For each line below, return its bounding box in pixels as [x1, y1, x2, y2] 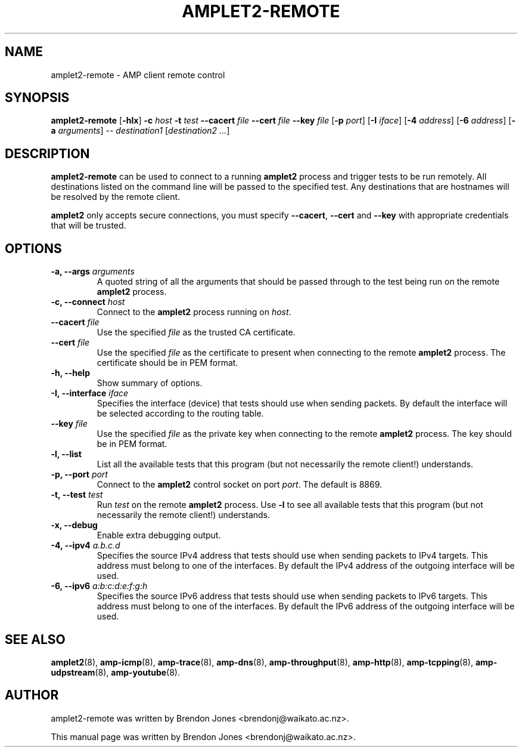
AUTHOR [5, 688, 59, 703]
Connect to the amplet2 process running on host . [97, 307, 291, 318]
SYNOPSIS [5, 90, 70, 106]
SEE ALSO [5, 631, 66, 647]
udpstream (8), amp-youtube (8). [51, 667, 181, 677]
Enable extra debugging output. [97, 530, 221, 541]
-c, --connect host [51, 297, 125, 307]
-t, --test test [51, 489, 103, 500]
